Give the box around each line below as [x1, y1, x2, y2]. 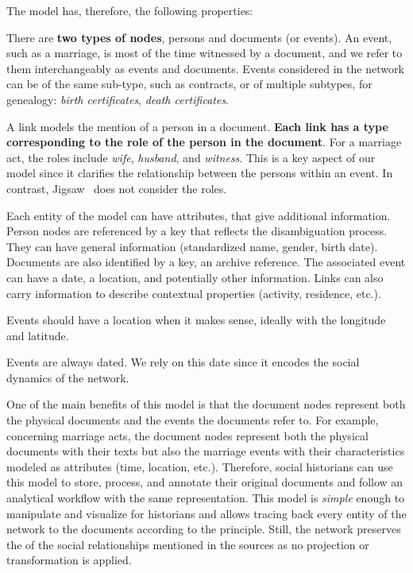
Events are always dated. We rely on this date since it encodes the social [6, 354, 360, 370]
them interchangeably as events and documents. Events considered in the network [6, 60, 404, 76]
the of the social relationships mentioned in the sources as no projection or [6, 536, 369, 552]
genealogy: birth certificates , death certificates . [6, 91, 230, 107]
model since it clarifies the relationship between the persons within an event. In [6, 165, 393, 181]
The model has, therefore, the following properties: [6, 2, 253, 18]
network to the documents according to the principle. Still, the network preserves [6, 521, 401, 537]
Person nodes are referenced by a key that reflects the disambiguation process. [6, 223, 388, 239]
